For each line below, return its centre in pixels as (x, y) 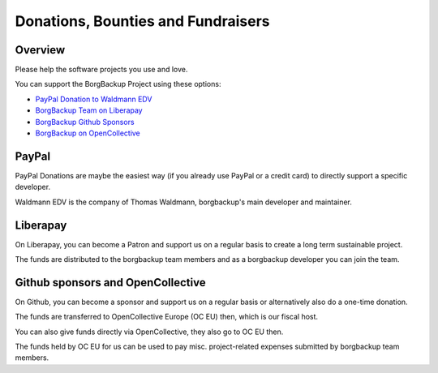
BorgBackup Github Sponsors (85, 122)
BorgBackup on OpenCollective (88, 133)
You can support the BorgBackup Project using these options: (118, 84)
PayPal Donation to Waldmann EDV (94, 99)
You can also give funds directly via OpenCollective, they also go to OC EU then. (149, 332)
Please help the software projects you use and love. (101, 70)
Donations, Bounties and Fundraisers (143, 21)
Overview (40, 50)
